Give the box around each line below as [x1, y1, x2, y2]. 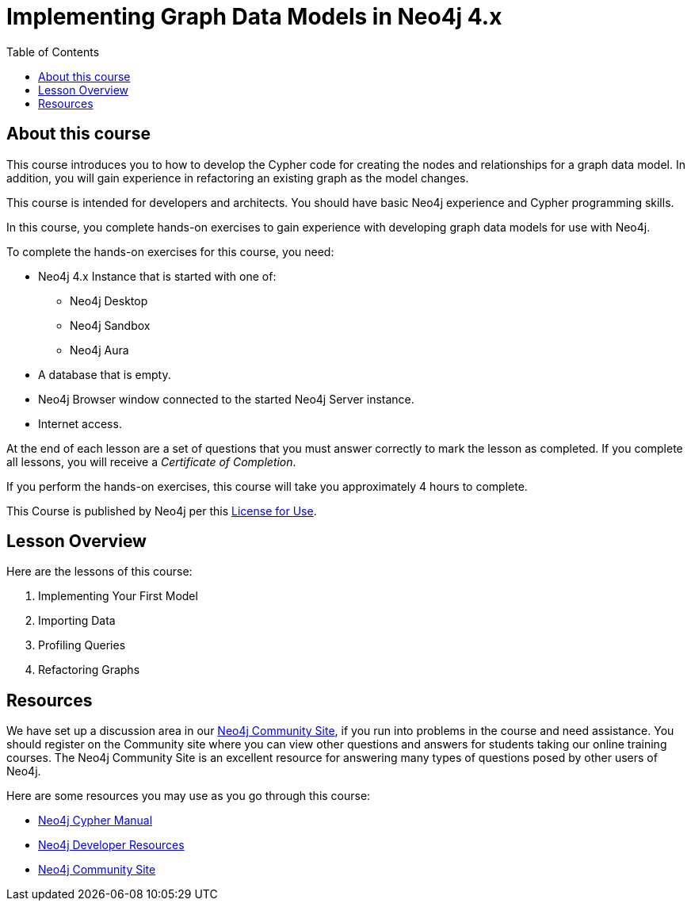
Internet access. [38, 416, 122, 431]
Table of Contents [6, 44, 100, 59]
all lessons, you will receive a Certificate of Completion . [6, 454, 296, 469]
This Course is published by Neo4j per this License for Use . [6, 503, 317, 518]
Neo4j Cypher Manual [38, 813, 153, 828]
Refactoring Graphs [38, 663, 140, 677]
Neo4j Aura [70, 343, 129, 357]
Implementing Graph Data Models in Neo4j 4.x [6, 3, 502, 30]
